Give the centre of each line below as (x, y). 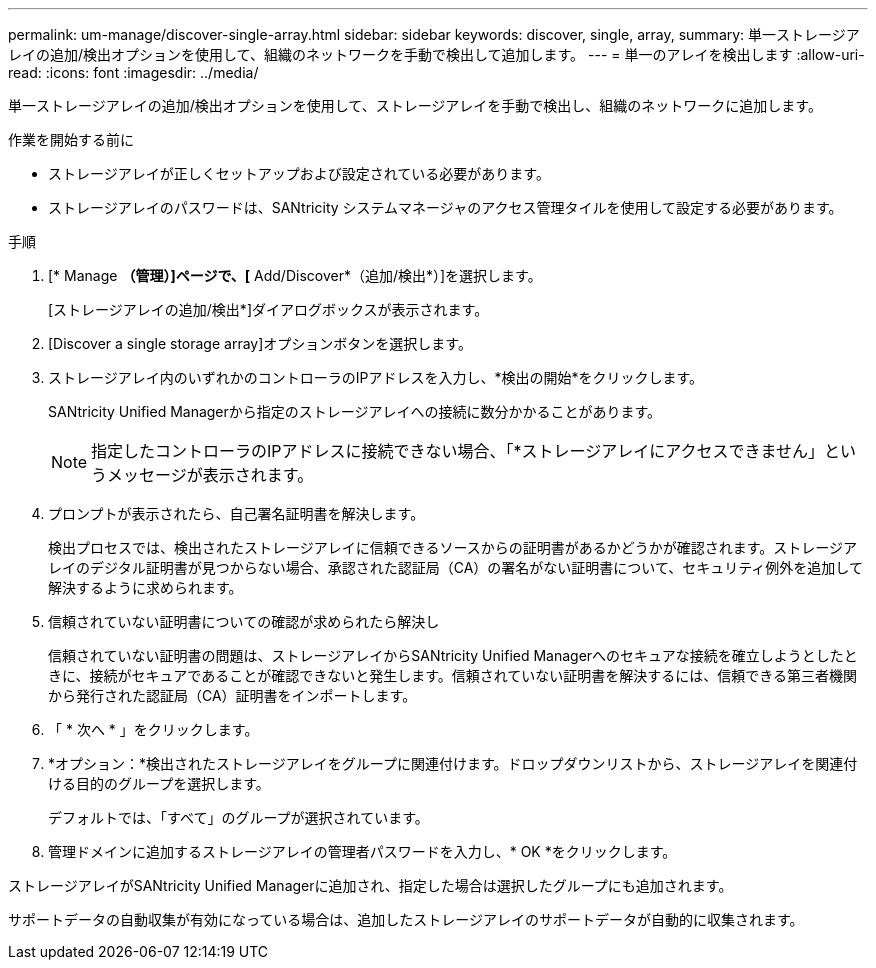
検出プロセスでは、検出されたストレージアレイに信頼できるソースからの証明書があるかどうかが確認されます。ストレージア (453, 547)
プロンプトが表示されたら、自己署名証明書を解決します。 (236, 513)
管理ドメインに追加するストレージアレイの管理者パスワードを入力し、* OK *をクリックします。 (362, 851)
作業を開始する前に (71, 139)
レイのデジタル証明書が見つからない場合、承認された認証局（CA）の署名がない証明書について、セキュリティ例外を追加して (455, 567)
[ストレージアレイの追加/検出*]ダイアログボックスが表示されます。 (268, 309)
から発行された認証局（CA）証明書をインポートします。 (232, 695)
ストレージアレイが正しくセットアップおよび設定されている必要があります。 (299, 173)
